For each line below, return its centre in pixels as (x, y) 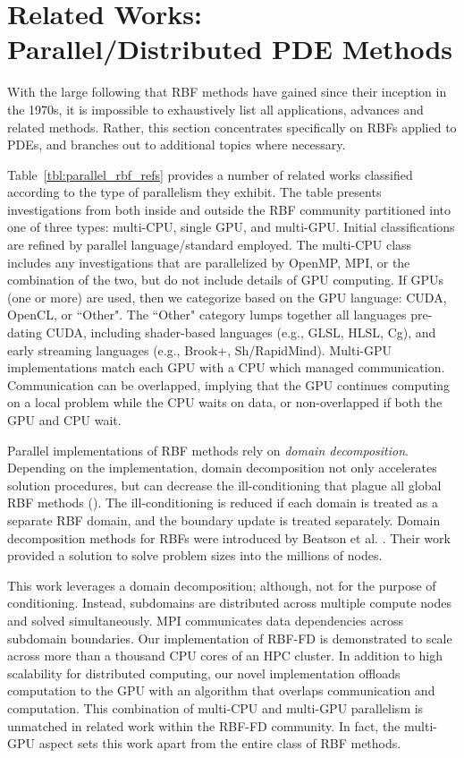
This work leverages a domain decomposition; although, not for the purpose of (222, 585)
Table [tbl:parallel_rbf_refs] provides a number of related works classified (210, 174)
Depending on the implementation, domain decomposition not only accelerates (222, 468)
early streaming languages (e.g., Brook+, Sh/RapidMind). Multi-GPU (199, 349)
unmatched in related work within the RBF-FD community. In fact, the (204, 725)
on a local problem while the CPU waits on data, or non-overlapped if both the (225, 402)
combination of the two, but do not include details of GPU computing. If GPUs (226, 280)
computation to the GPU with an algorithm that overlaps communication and (221, 690)
